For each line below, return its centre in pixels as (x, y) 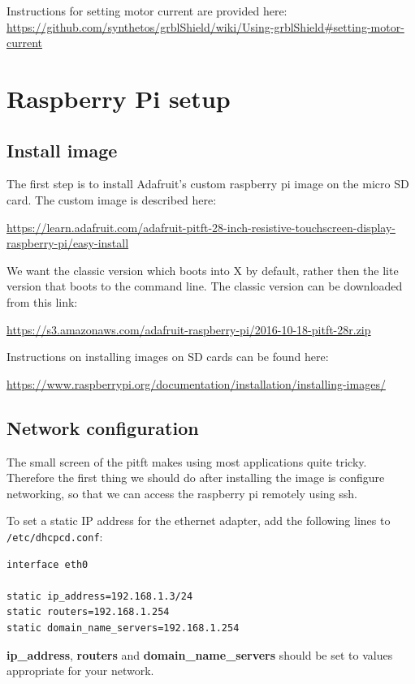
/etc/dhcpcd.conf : (55, 536)
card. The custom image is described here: (112, 199)
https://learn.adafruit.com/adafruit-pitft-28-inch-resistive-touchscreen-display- (201, 227)
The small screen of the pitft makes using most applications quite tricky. (187, 461)
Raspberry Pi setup (119, 98)
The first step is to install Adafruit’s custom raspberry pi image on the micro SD (208, 184)
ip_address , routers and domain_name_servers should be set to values (200, 654)
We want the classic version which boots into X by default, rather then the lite (203, 270)
